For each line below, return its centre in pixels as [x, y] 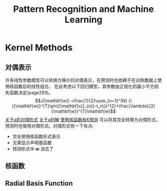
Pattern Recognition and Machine [83, 9]
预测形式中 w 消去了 [33, 149]
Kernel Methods [39, 48]
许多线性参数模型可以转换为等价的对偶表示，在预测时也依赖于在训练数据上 [81, 80]
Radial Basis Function [39, 183]
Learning [83, 20]
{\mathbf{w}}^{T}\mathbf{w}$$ [83, 111]
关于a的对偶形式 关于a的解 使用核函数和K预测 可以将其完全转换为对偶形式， [83, 120]
